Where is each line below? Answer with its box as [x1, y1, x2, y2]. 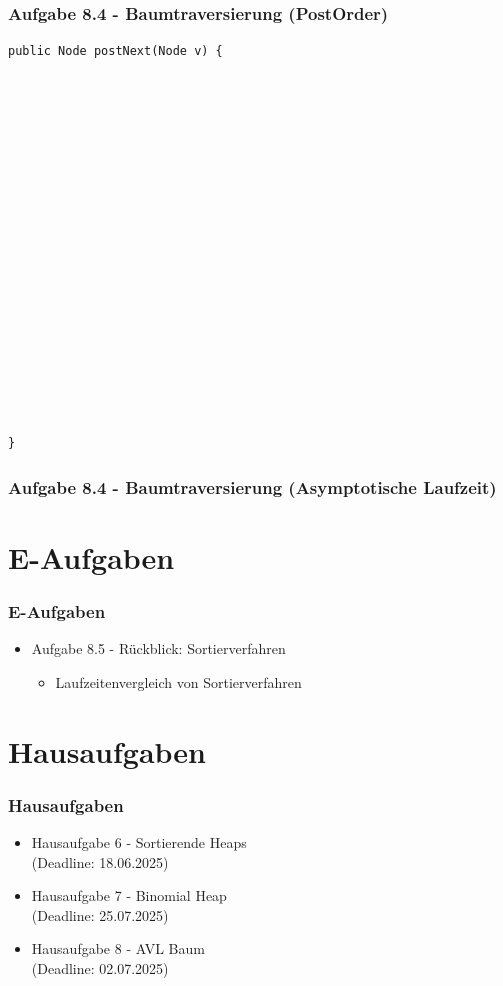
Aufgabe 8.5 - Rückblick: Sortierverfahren [31, 638, 286, 659]
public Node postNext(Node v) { [8, 44, 223, 59]
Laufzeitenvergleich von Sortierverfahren [55, 671, 302, 692]
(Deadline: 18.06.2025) [31, 851, 169, 872]
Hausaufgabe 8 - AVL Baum [31, 938, 205, 959]
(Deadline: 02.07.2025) [31, 957, 169, 978]
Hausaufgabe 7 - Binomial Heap [31, 885, 227, 906]
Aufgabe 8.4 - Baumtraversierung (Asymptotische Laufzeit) [8, 474, 497, 499]
